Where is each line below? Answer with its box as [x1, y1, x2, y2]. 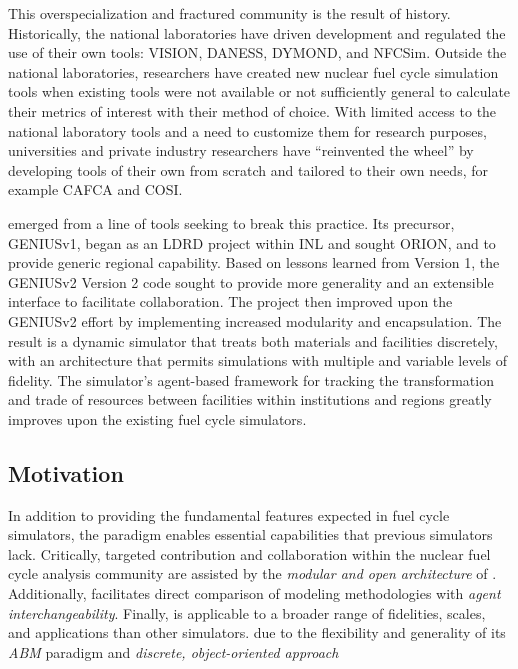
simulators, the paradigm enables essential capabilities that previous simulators [8, 524, 493, 545]
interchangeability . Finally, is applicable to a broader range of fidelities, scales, [8, 602, 486, 623]
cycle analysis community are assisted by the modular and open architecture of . [8, 563, 497, 584]
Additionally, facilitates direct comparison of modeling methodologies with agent [8, 583, 501, 604]
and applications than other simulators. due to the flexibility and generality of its [8, 622, 506, 643]
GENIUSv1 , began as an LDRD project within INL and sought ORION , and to [8, 232, 496, 253]
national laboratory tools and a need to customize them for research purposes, [8, 120, 487, 141]
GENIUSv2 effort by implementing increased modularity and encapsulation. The [8, 310, 502, 331]
